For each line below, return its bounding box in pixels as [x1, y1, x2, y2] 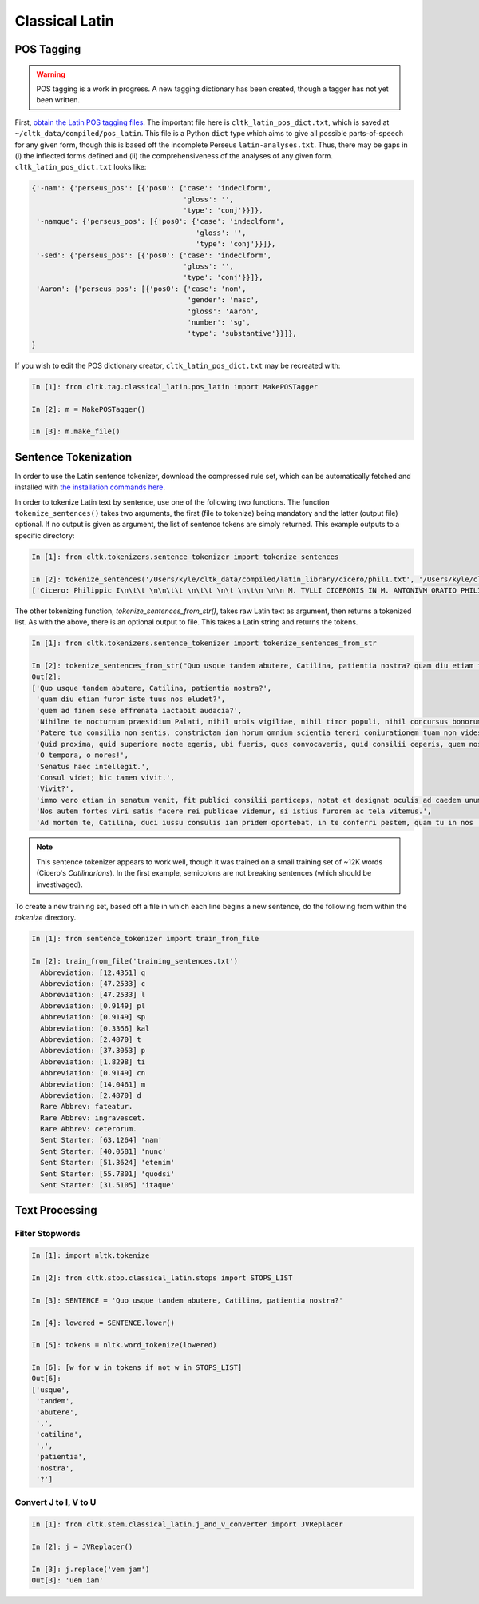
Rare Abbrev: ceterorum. [40, 1124, 137, 1134]
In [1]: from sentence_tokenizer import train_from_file [31, 934, 259, 944]
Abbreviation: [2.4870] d [40, 1091, 141, 1099]
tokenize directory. [14, 912, 77, 923]
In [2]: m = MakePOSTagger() [31, 405, 146, 413]
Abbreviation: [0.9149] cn [40, 1068, 146, 1078]
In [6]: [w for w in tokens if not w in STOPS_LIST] [31, 1363, 243, 1372]
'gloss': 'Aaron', [187, 306, 259, 316]
